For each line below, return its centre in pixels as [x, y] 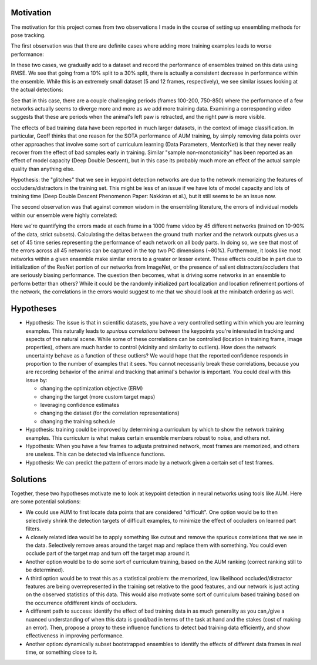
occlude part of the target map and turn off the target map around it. [108, 553]
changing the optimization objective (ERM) [92, 389]
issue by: [36, 380]
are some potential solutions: [46, 502]
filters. [33, 529]
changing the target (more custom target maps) [98, 396]
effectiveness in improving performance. [75, 636]
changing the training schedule [78, 421]
